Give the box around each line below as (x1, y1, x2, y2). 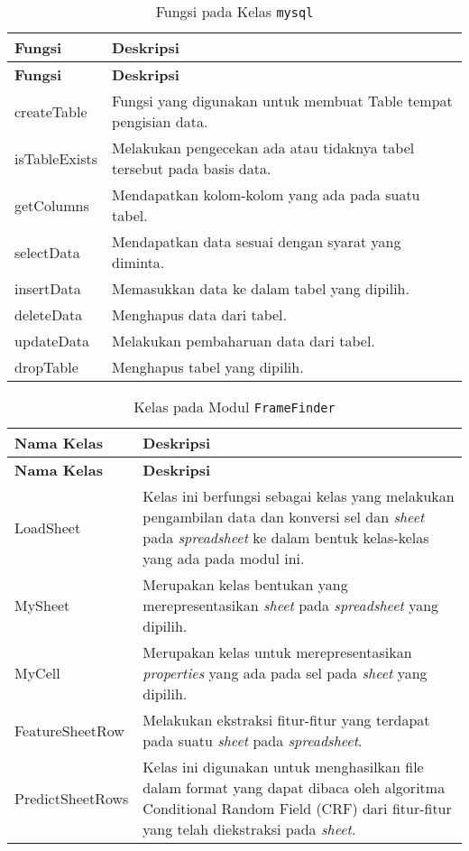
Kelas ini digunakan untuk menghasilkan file (143, 756, 424, 777)
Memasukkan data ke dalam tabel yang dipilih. (112, 278, 409, 299)
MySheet (14, 595, 70, 615)
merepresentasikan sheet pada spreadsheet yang (143, 595, 439, 615)
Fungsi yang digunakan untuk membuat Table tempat (112, 90, 453, 111)
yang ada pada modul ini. (143, 548, 305, 569)
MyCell (14, 662, 60, 683)
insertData (14, 278, 81, 299)
